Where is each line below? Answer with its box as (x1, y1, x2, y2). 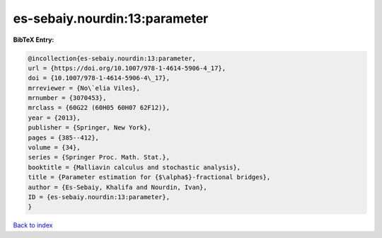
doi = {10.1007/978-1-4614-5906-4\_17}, (28, 74, 170, 82)
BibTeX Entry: (13, 35, 54, 44)
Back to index (13, 221, 53, 229)
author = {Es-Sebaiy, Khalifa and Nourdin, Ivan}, (28, 183, 208, 191)
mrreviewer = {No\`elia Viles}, (28, 84, 141, 92)
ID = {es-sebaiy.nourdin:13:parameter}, (28, 193, 170, 201)
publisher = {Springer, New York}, (28, 124, 151, 132)
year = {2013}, (28, 113, 81, 122)
